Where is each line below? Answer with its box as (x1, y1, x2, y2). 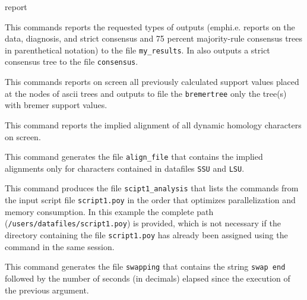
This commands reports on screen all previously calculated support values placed (5, 75, 299, 88)
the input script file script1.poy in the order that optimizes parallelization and (5, 194, 296, 206)
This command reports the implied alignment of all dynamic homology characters (5, 118, 302, 131)
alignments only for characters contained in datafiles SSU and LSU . (5, 162, 245, 174)
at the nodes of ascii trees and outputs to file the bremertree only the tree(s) (5, 87, 287, 99)
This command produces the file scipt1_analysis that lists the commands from (5, 182, 299, 194)
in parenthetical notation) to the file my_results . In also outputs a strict (5, 43, 270, 56)
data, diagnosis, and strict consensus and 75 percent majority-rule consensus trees (5, 32, 303, 45)
